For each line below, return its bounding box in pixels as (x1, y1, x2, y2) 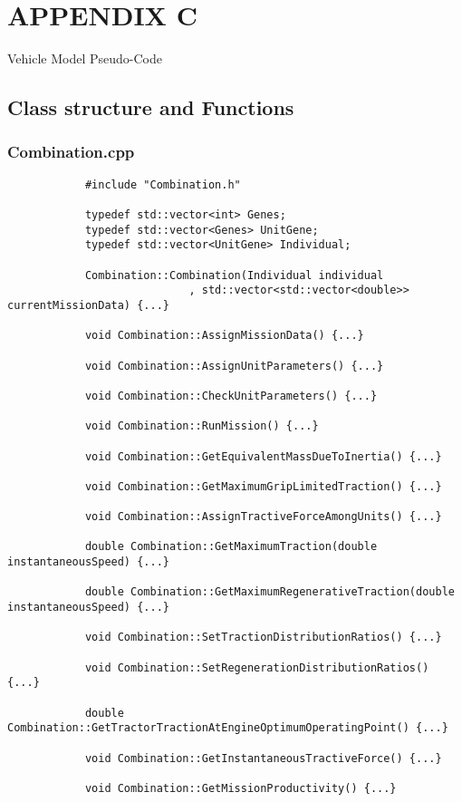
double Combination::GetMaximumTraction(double (84, 540, 378, 554)
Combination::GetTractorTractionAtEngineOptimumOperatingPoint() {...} (7, 721, 448, 735)
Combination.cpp (7, 140, 135, 163)
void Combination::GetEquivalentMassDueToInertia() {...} (84, 449, 442, 463)
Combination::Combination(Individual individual (84, 268, 384, 282)
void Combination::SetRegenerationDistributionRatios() (84, 661, 429, 674)
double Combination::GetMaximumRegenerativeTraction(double (84, 585, 455, 599)
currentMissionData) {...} (7, 298, 169, 312)
